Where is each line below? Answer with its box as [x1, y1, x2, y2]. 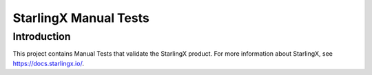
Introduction [12, 30, 71, 43]
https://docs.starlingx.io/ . [12, 59, 84, 67]
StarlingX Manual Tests [12, 10, 149, 25]
